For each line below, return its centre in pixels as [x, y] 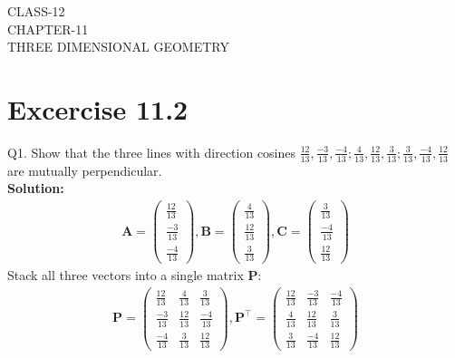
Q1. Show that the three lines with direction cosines [152, 152]
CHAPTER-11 [48, 29]
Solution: [36, 188]
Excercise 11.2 [98, 108]
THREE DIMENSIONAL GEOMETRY [118, 47]
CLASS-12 [36, 11]
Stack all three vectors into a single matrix [126, 275]
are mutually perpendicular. [85, 170]
